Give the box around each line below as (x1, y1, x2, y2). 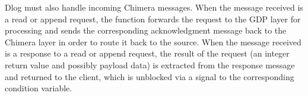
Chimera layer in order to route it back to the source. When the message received (5, 35, 301, 48)
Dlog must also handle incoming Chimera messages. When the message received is (5, 1, 303, 13)
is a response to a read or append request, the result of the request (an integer (5, 47, 290, 59)
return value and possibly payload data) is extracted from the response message (5, 58, 295, 71)
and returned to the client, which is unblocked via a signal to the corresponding (5, 70, 294, 82)
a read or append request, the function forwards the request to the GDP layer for (5, 12, 301, 25)
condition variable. (5, 82, 72, 94)
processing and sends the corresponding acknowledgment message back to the (5, 24, 287, 37)
